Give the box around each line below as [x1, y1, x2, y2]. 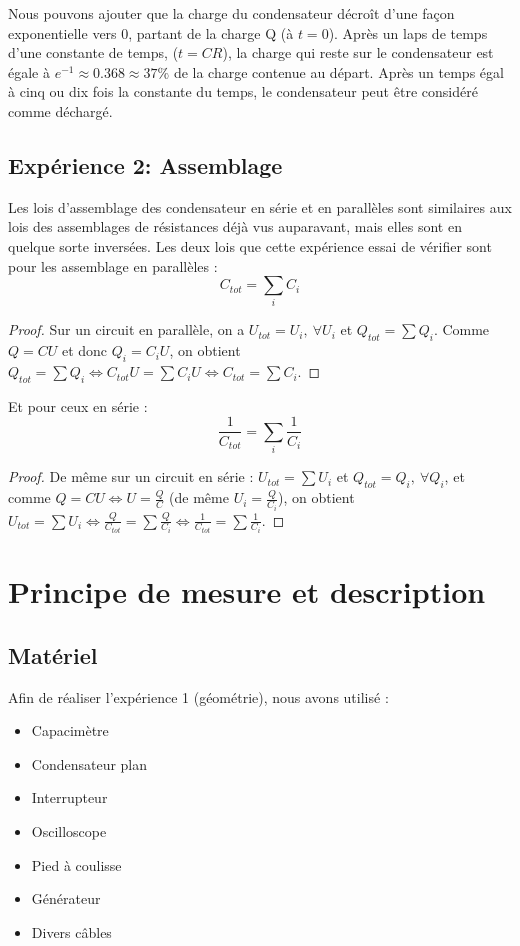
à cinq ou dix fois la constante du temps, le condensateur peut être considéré [8, 81, 478, 102]
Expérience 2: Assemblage [8, 149, 283, 180]
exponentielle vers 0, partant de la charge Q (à [8, 22, 294, 43]
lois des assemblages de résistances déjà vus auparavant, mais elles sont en [8, 216, 462, 237]
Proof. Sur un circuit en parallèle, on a [8, 319, 245, 340]
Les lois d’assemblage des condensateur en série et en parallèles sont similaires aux [8, 196, 512, 217]
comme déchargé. [8, 100, 113, 121]
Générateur [31, 888, 101, 909]
